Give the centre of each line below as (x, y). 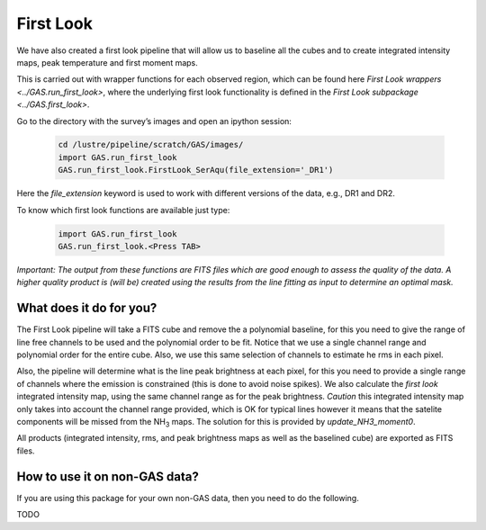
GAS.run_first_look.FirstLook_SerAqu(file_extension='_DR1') (196, 170)
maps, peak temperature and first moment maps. (107, 62)
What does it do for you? (87, 308)
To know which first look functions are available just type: (123, 210)
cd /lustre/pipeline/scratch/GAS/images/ (151, 145)
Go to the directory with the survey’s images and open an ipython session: (154, 121)
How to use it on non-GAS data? (108, 476)
